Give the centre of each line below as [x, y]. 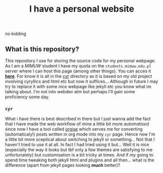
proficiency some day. [27, 97]
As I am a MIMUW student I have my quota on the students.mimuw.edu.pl [78, 66]
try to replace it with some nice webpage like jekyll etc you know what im [78, 86]
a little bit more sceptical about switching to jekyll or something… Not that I [80, 139]
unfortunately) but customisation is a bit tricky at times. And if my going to [79, 155]
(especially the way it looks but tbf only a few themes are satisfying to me [79, 150]
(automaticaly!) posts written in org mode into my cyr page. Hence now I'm [80, 134]
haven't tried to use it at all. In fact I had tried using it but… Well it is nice [77, 145]
